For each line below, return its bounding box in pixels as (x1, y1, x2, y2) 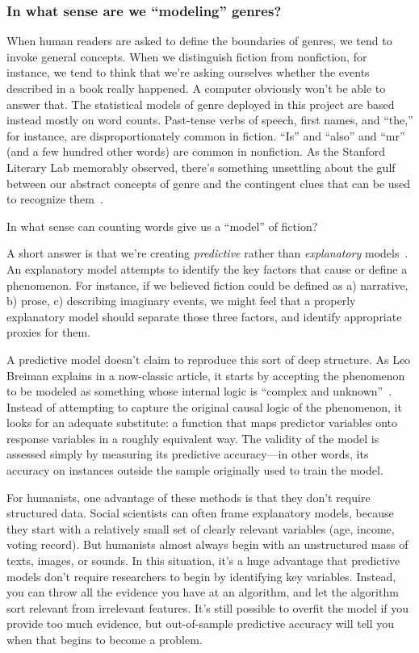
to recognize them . (6, 190, 103, 207)
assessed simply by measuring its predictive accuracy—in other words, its (6, 446, 369, 463)
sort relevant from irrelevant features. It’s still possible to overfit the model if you (6, 599, 409, 616)
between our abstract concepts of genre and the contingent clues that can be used (6, 174, 411, 191)
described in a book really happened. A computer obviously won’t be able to (6, 80, 386, 96)
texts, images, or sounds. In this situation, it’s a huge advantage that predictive (6, 552, 400, 569)
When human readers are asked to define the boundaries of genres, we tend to (6, 32, 392, 49)
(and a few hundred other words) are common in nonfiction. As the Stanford (6, 143, 385, 160)
